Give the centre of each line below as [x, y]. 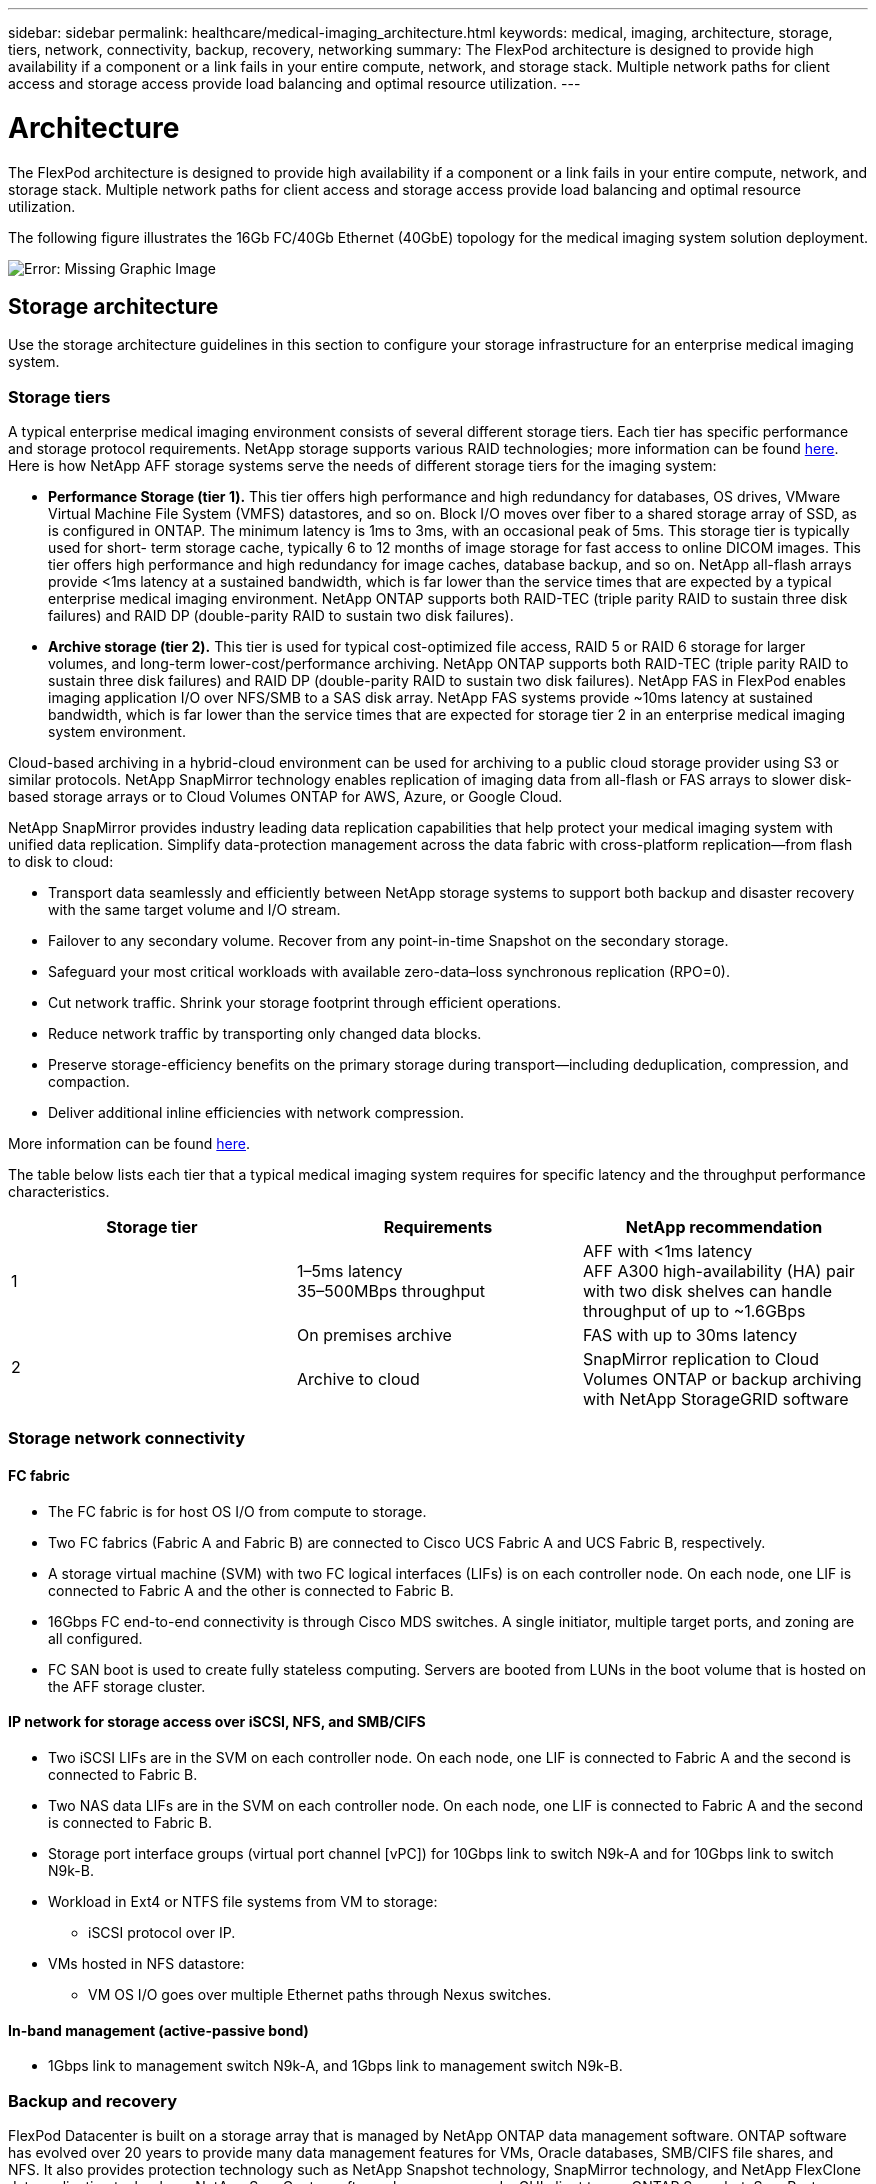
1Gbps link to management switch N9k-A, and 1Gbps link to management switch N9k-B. [335, 2066]
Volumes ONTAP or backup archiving [722, 1379]
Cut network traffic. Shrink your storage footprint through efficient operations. [305, 1003]
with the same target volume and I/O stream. [194, 910]
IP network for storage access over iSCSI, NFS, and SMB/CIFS [217, 1722]
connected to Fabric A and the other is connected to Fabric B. [251, 1590]
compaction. [89, 1082]
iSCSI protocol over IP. [162, 1932]
